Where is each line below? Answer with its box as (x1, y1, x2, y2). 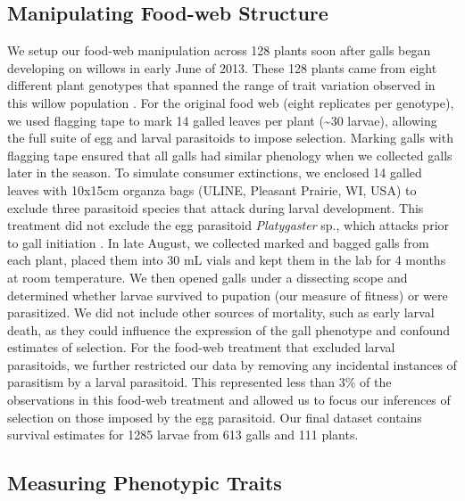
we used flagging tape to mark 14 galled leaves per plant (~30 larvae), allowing (7, 111, 437, 129)
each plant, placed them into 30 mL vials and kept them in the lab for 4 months (7, 250, 446, 269)
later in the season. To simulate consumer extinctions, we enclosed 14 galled (7, 163, 422, 182)
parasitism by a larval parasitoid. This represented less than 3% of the (7, 373, 392, 391)
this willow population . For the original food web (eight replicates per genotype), (7, 93, 454, 111)
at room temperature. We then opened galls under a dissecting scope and (7, 267, 408, 286)
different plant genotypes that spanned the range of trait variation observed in (7, 76, 436, 94)
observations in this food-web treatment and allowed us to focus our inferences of (7, 390, 451, 409)
